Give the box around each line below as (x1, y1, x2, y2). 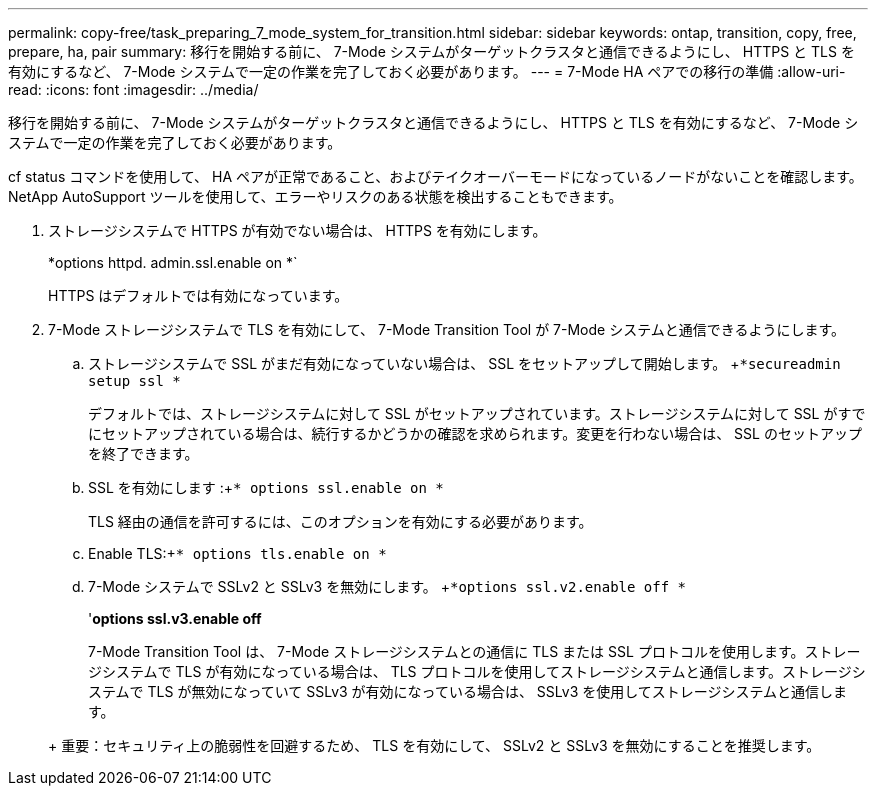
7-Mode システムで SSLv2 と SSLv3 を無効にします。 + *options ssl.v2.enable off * (88, 578, 687, 595)
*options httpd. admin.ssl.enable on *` (48, 254, 298, 271)
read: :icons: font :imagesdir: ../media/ (8, 81, 259, 98)
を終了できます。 (88, 445, 199, 462)
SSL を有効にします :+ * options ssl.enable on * (88, 479, 444, 496)
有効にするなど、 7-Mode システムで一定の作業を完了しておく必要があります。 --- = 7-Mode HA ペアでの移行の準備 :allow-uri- (8, 63, 846, 80)
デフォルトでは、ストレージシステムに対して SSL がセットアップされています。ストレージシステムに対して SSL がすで (88, 405, 866, 422)
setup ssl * (88, 373, 181, 389)
